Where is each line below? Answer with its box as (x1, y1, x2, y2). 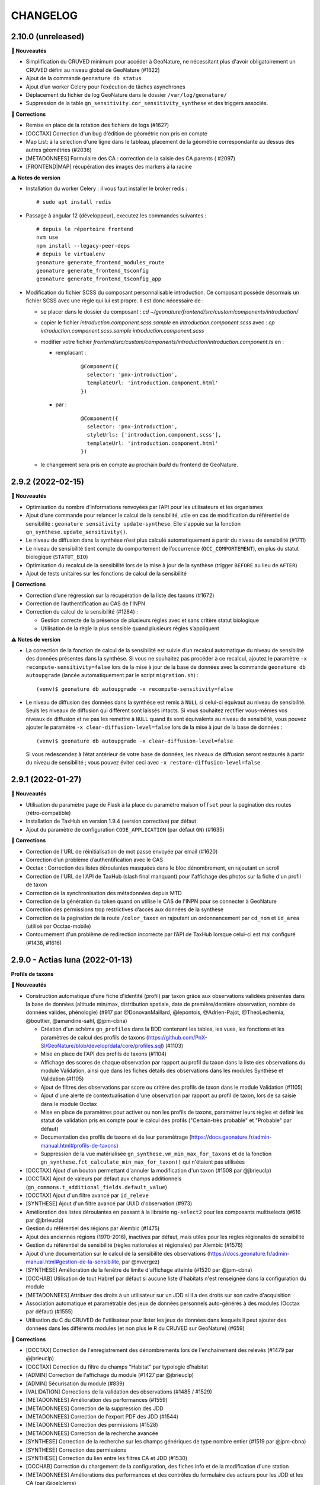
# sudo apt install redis (36, 199, 112, 206)
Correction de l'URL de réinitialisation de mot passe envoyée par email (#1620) (25, 848, 218, 855)
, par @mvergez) (119, 1258, 160, 1265)
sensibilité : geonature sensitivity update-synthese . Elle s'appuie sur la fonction (25, 520, 241, 527)
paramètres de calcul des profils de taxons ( (40, 1034, 148, 1041)
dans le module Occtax (40, 1100, 97, 1107)
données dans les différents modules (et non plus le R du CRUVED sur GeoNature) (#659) (25, 1325, 245, 1332)
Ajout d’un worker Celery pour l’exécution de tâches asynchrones (25, 83, 186, 90)
